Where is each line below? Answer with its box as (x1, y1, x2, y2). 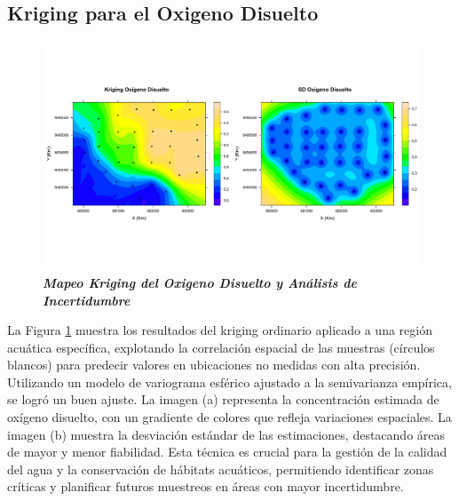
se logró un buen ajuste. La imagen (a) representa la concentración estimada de (7, 390, 439, 409)
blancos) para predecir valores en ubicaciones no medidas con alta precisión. (7, 355, 421, 374)
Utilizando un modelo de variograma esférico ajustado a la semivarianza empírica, (7, 372, 452, 391)
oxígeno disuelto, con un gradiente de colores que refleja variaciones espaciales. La (7, 408, 452, 426)
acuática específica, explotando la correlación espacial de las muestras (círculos (7, 338, 435, 356)
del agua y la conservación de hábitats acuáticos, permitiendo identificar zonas (7, 459, 434, 478)
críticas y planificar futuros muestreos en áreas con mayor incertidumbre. (7, 477, 404, 496)
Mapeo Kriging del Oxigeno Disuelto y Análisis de (43, 273, 357, 291)
